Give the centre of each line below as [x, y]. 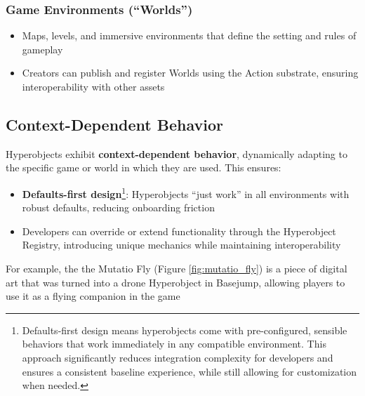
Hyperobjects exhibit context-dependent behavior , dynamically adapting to [177, 153]
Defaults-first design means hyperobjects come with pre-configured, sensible [185, 330]
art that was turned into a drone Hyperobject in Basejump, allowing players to [175, 282]
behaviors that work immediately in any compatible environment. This [174, 344]
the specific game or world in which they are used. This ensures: [144, 167]
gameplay [42, 49]
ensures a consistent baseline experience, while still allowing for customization [190, 371]
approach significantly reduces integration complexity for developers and [178, 357]
